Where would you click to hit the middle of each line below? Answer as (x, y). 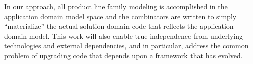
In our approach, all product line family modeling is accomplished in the (116, 6)
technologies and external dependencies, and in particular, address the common (126, 46)
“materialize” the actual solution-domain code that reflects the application (119, 26)
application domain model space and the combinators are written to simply (120, 16)
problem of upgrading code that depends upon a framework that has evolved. (123, 55)
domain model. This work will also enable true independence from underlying (124, 36)
